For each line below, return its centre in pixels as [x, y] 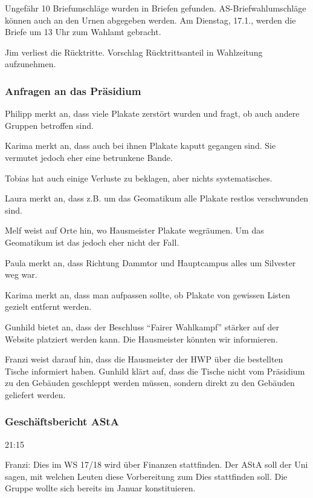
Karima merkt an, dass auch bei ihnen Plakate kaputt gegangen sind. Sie [140, 146]
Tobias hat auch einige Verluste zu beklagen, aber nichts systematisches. [139, 178]
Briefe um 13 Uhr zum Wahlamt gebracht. [83, 32]
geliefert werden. [35, 394]
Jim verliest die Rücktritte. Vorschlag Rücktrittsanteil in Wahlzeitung [134, 52]
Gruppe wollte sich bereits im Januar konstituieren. [100, 488]
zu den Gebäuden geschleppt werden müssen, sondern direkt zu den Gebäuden [150, 383]
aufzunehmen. [31, 64]
